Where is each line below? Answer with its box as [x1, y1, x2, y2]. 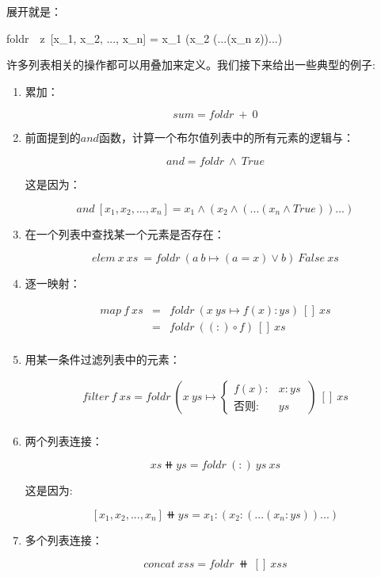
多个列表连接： [25, 531, 103, 548]
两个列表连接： [25, 432, 103, 449]
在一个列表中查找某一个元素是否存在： [25, 225, 225, 242]
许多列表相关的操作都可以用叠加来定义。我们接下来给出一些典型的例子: [6, 56, 375, 73]
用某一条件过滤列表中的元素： [25, 350, 181, 367]
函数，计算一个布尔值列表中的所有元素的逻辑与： [98, 129, 354, 146]
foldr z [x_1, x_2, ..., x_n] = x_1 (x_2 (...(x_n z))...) [6, 29, 283, 46]
